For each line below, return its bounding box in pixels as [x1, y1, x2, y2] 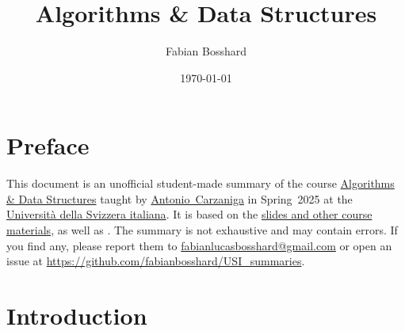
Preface [6, 129, 90, 162]
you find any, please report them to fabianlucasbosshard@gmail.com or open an [6, 237, 392, 253]
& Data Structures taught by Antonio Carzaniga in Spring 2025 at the [6, 190, 353, 207]
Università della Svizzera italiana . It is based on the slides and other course [6, 206, 373, 223]
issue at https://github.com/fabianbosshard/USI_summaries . [6, 253, 305, 269]
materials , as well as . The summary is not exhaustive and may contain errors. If [6, 222, 398, 238]
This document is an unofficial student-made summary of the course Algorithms [6, 175, 395, 192]
